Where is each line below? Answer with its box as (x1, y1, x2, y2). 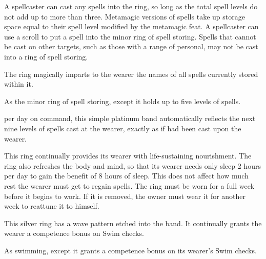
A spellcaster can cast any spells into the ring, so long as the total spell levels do (4, 1, 258, 11)
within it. (4, 78, 33, 89)
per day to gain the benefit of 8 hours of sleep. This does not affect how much (4, 170, 249, 181)
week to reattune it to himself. (4, 201, 99, 211)
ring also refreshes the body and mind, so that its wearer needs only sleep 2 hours (4, 160, 261, 171)
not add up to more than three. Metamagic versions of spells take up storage (4, 11, 245, 22)
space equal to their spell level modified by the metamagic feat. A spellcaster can (4, 21, 259, 32)
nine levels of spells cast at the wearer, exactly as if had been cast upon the (4, 123, 241, 133)
